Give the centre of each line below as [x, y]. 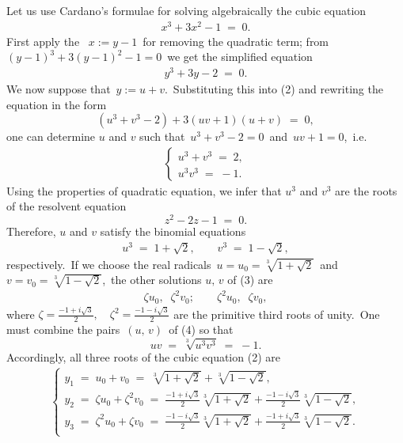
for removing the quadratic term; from [236, 41]
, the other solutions [152, 280]
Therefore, [31, 231]
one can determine [51, 136]
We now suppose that [59, 89]
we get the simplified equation [240, 57]
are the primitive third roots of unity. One [277, 314]
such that [162, 136]
